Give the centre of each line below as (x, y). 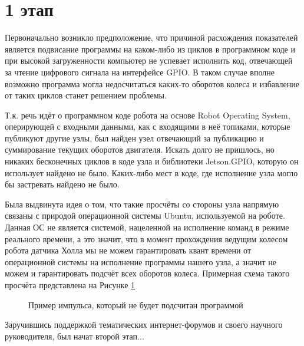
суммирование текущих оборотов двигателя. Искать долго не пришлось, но (140, 149)
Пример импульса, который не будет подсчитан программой (136, 304)
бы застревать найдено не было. (62, 184)
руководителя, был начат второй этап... (75, 336)
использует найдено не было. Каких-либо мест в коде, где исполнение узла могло (151, 172)
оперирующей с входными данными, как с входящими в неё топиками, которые (148, 126)
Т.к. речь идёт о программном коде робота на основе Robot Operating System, (148, 115)
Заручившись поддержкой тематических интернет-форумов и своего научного (144, 324)
